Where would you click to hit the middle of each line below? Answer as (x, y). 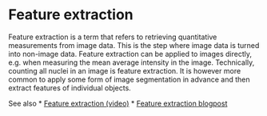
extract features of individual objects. (70, 88)
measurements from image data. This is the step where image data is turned (134, 45)
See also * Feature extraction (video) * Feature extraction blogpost (118, 103)
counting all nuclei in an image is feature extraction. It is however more (125, 70)
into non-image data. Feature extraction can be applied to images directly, (130, 54)
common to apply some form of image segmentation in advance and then (129, 79)
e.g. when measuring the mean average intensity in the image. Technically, (132, 62)
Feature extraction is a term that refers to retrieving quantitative (113, 37)
